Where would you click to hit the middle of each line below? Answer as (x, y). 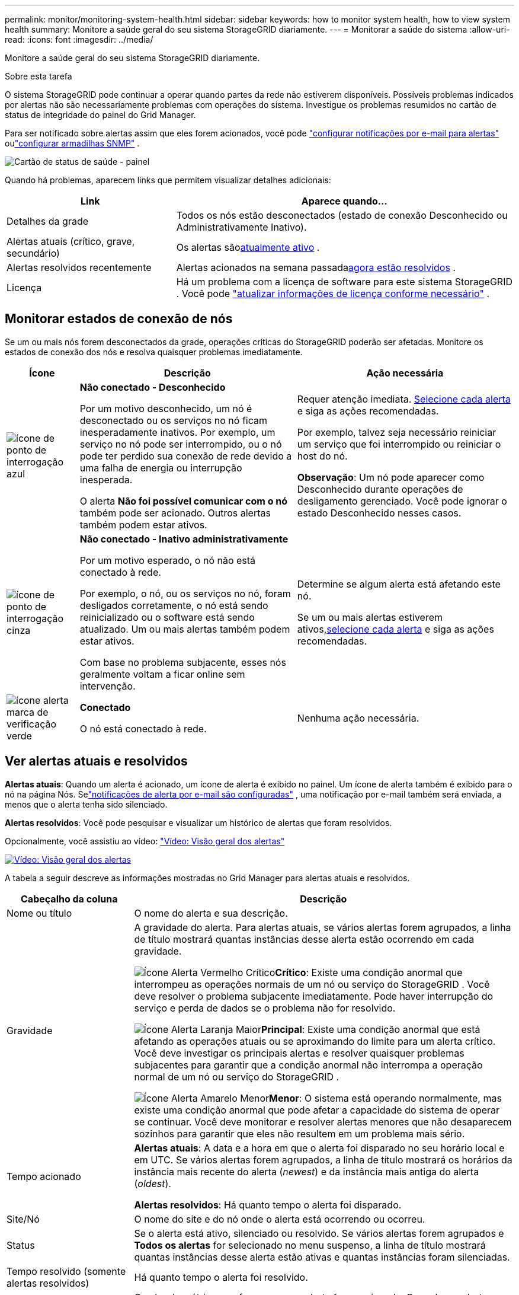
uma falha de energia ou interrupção (161, 468)
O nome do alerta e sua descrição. (211, 913)
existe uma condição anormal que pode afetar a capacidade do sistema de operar (317, 1110)
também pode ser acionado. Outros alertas (175, 513)
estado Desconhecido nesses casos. (379, 513)
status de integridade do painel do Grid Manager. (100, 115)
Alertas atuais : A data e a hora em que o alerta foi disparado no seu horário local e (319, 1148)
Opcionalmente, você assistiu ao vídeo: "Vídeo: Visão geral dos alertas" (145, 841)
